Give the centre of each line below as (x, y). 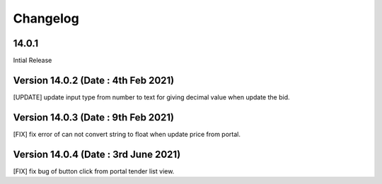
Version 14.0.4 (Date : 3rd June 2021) (97, 154)
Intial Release (33, 61)
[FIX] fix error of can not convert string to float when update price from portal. (127, 134)
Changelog (46, 18)
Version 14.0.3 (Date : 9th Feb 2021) (94, 117)
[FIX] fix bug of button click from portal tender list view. (94, 171)
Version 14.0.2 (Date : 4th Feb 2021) (94, 80)
